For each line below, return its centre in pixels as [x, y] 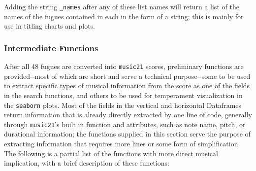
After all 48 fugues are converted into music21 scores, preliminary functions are [124, 66]
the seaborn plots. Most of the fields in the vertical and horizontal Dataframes [123, 105]
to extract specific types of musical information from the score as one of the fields [127, 85]
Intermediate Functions [51, 48]
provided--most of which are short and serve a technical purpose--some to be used [127, 76]
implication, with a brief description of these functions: [87, 163]
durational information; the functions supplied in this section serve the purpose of [127, 134]
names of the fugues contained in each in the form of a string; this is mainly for [124, 16]
